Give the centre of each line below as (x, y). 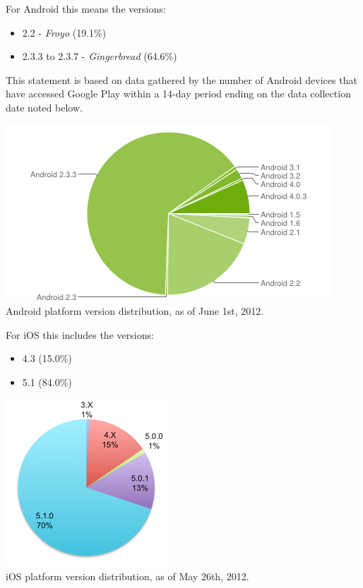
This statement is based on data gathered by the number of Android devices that (181, 79)
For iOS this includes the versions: (80, 334)
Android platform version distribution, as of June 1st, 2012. (135, 311)
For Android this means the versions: (86, 8)
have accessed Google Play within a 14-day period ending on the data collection (178, 94)
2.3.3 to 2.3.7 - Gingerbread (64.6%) (100, 56)
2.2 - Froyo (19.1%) (64, 32)
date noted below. (44, 107)
